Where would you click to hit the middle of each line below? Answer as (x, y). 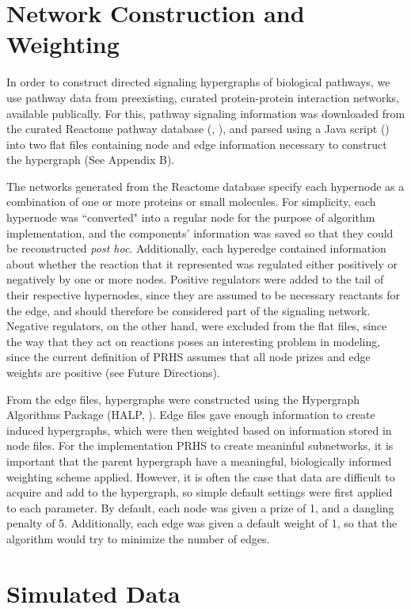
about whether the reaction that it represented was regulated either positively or (202, 263)
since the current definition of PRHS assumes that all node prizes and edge (188, 357)
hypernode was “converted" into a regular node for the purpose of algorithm (191, 217)
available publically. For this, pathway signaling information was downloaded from (206, 113)
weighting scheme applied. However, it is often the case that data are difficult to (201, 476)
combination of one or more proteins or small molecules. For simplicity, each (191, 202)
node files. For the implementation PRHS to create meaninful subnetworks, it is (200, 445)
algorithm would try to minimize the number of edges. (138, 538)
